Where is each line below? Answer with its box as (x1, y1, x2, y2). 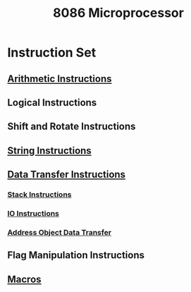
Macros (7, 273, 42, 285)
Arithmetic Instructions (7, 73, 112, 85)
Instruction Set (7, 44, 97, 61)
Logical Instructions (7, 97, 97, 109)
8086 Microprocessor (52, 5, 185, 21)
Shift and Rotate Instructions (7, 121, 136, 133)
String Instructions (7, 145, 92, 157)
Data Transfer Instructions (7, 169, 125, 181)
